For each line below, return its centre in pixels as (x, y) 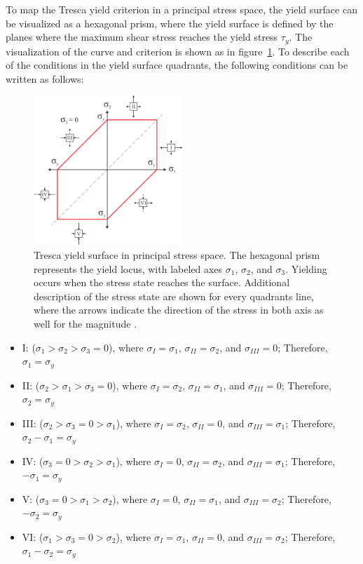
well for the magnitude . (85, 324)
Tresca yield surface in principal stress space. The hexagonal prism (177, 255)
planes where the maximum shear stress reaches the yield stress (142, 37)
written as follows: (45, 78)
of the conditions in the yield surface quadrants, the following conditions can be (177, 65)
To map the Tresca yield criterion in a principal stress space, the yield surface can (181, 9)
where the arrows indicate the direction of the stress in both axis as (179, 310)
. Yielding (306, 268)
